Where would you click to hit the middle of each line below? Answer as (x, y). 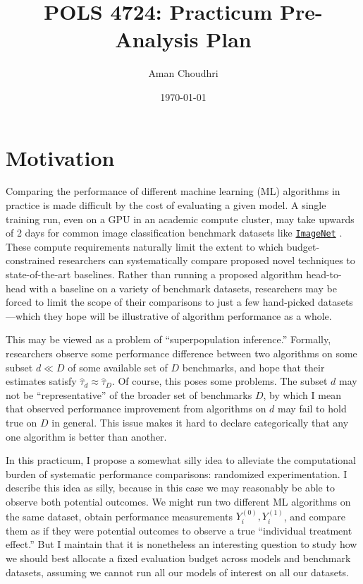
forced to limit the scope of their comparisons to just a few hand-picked (160, 302)
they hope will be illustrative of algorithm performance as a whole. (188, 315)
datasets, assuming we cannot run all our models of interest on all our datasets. (177, 572)
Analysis (157, 39)
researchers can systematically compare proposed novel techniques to (207, 260)
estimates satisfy (41, 381)
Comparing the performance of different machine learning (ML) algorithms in (173, 191)
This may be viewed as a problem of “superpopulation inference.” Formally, (168, 339)
